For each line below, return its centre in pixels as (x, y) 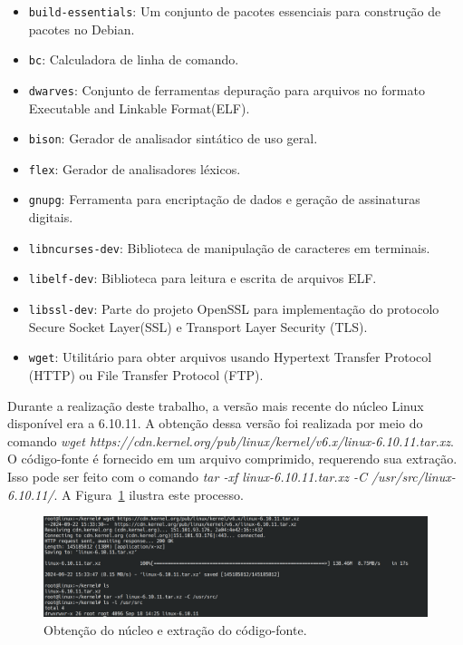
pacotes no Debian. (82, 29)
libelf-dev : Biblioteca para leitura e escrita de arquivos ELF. (203, 278)
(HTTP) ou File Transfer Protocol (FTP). (146, 374)
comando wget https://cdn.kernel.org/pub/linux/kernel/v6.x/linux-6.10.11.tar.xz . (231, 440)
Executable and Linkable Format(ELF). (139, 107)
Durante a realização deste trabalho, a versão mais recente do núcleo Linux (216, 405)
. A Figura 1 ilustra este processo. (149, 494)
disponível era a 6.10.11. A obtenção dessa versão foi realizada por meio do (215, 423)
